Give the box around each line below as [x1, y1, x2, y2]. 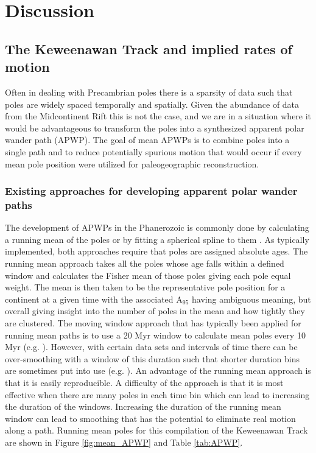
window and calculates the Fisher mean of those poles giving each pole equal [5, 269, 291, 281]
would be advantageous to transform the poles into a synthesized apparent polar [5, 121, 304, 134]
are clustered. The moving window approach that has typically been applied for [5, 317, 301, 329]
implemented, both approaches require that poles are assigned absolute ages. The [5, 245, 308, 258]
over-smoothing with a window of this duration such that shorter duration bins [5, 352, 300, 365]
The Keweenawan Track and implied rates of [5, 39, 292, 58]
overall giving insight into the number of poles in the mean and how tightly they [5, 304, 305, 317]
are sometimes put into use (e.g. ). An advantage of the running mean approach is [5, 364, 311, 377]
